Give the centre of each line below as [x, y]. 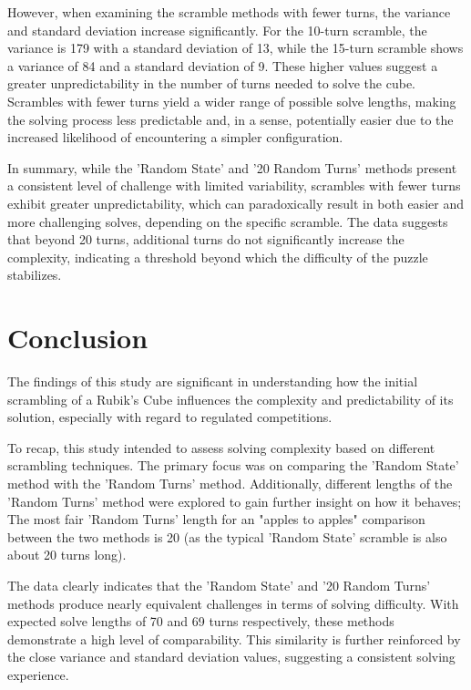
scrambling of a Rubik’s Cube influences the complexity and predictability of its [230, 399]
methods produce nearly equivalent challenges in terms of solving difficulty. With [233, 603]
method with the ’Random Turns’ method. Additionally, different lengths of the [230, 483]
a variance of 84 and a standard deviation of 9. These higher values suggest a [223, 65]
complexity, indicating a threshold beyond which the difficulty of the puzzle [218, 257]
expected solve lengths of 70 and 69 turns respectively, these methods [201, 621]
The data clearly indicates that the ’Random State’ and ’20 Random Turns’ [219, 585]
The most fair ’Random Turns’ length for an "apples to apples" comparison [216, 519]
